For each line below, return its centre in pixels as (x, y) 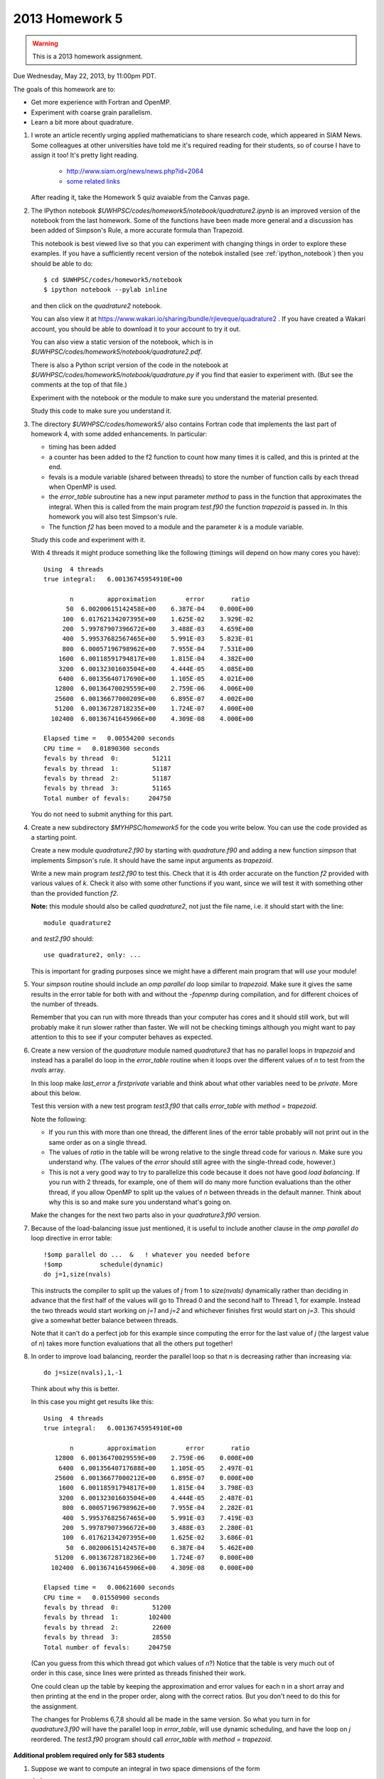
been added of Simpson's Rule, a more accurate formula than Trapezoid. (138, 231)
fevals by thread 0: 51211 (107, 759)
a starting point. (54, 837)
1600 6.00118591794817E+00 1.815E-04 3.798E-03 (156, 1488)
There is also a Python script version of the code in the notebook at (130, 365)
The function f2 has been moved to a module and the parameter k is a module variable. (176, 527)
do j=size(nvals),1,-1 (83, 1373)
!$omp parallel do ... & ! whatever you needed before (147, 1255)
